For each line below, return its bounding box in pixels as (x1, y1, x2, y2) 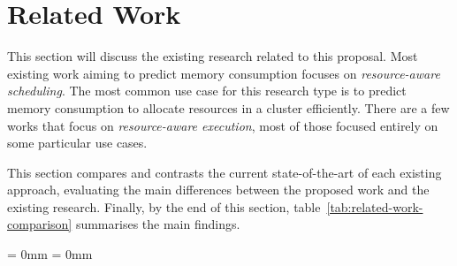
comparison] (7, 215, 72, 233)
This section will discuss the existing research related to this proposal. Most (7, 47, 418, 65)
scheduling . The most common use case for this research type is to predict (7, 81, 407, 100)
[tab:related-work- (326, 197, 423, 216)
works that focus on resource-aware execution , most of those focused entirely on (7, 116, 438, 134)
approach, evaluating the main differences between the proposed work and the (7, 180, 430, 199)
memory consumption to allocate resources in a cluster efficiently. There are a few (7, 98, 450, 117)
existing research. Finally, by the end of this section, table (7, 197, 321, 216)
